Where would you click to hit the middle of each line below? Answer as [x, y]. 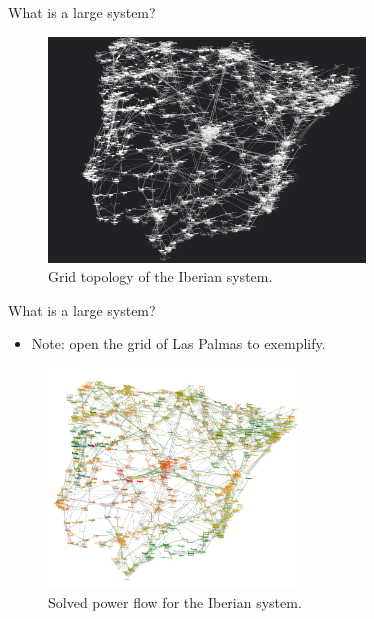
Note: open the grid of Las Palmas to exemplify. [178, 343]
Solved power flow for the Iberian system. [175, 602]
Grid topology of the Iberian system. [160, 276]
